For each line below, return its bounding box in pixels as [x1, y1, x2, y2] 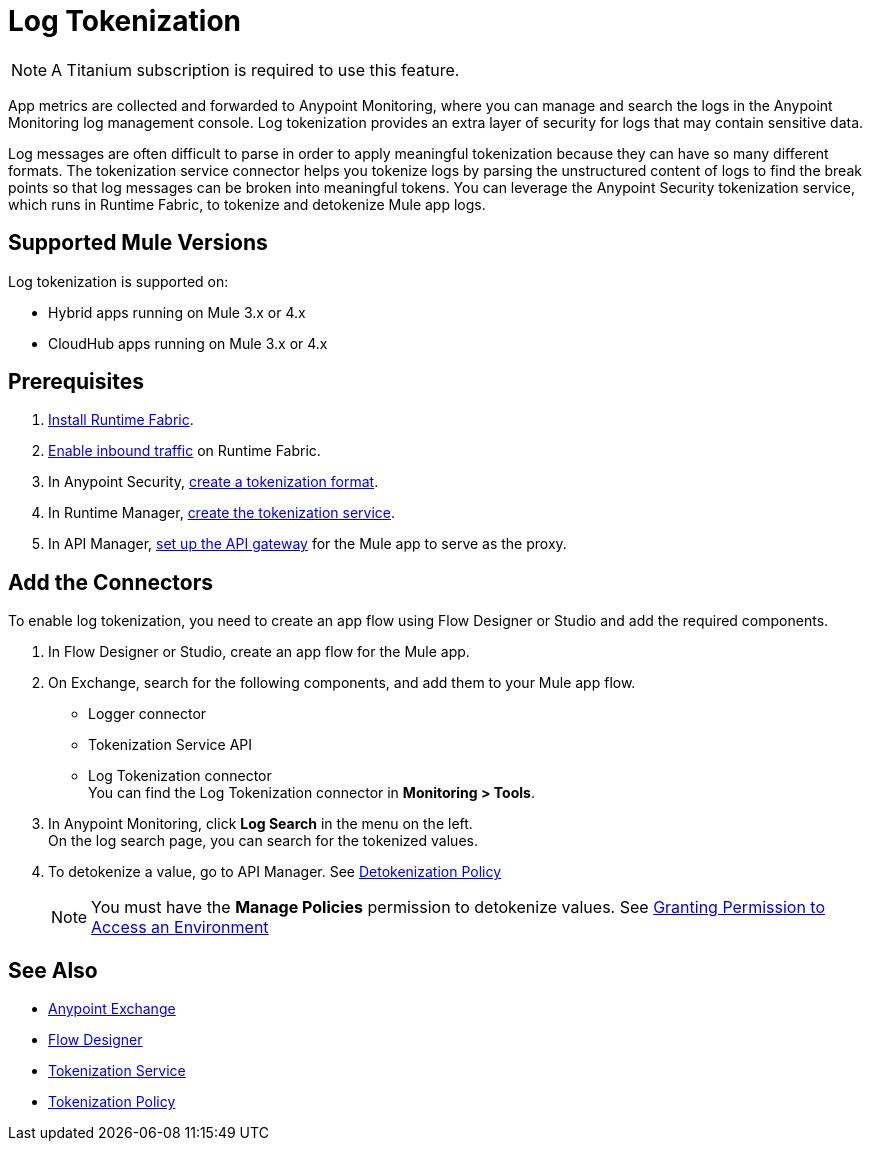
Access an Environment [91, 917, 269, 938]
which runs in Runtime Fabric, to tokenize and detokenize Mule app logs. [8, 195, 486, 213]
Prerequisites [8, 369, 144, 395]
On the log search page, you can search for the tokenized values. [48, 832, 478, 850]
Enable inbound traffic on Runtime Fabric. [48, 442, 321, 460]
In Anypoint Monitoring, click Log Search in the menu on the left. [48, 815, 473, 833]
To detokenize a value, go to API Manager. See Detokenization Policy [48, 863, 502, 881]
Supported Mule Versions [8, 230, 268, 256]
